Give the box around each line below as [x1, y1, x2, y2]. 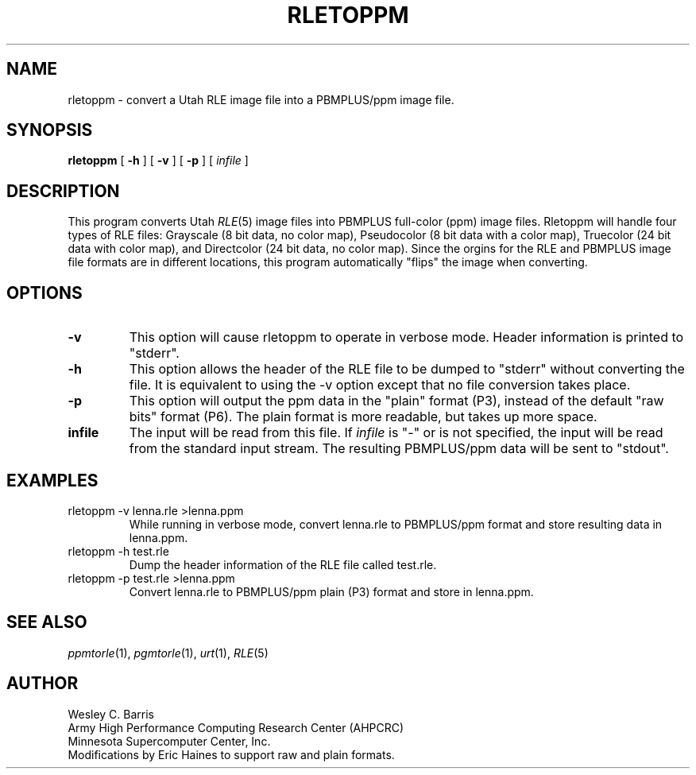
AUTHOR [6, 673, 79, 694]
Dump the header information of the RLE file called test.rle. [129, 557, 437, 572]
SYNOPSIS [6, 120, 93, 141]
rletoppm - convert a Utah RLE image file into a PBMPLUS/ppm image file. [68, 92, 454, 107]
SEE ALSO [6, 612, 87, 633]
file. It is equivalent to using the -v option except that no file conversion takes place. [129, 377, 631, 393]
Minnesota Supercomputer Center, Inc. [68, 734, 271, 748]
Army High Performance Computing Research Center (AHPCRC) [68, 720, 404, 734]
